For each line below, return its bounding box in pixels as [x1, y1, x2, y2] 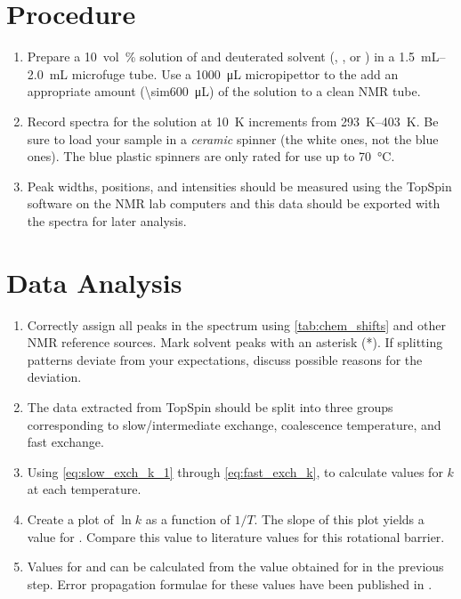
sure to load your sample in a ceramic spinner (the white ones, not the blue [27, 129, 439, 148]
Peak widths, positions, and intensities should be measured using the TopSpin [27, 176, 452, 195]
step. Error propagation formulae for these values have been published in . [27, 574, 433, 593]
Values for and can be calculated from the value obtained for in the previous [27, 557, 444, 576]
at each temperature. [27, 480, 142, 498]
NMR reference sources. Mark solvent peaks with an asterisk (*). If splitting [27, 333, 443, 352]
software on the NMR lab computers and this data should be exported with [27, 194, 441, 213]
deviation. [27, 368, 82, 386]
